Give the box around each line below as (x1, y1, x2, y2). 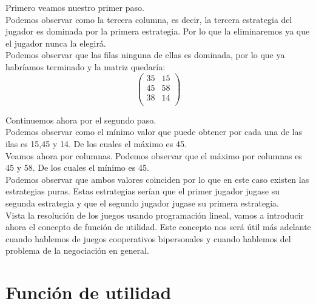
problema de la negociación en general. (5, 244, 149, 257)
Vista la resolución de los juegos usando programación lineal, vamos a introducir (5, 208, 304, 221)
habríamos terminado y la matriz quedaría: (5, 60, 166, 73)
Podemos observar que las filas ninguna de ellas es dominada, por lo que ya (5, 48, 285, 61)
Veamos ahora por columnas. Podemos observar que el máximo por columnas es (5, 149, 302, 162)
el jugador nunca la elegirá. (5, 36, 106, 49)
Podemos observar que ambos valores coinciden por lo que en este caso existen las (5, 173, 309, 185)
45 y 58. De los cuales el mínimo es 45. (5, 161, 149, 174)
